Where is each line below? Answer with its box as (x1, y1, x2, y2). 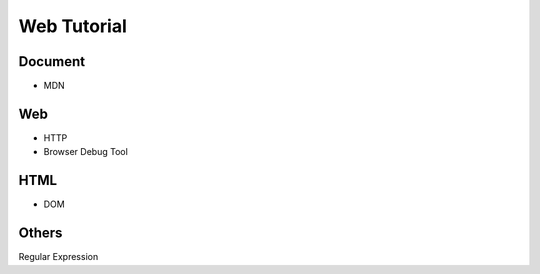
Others (18, 225, 63, 242)
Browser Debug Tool (43, 146, 129, 158)
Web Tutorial (18, 15, 127, 37)
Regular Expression (18, 251, 99, 263)
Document (18, 53, 85, 70)
